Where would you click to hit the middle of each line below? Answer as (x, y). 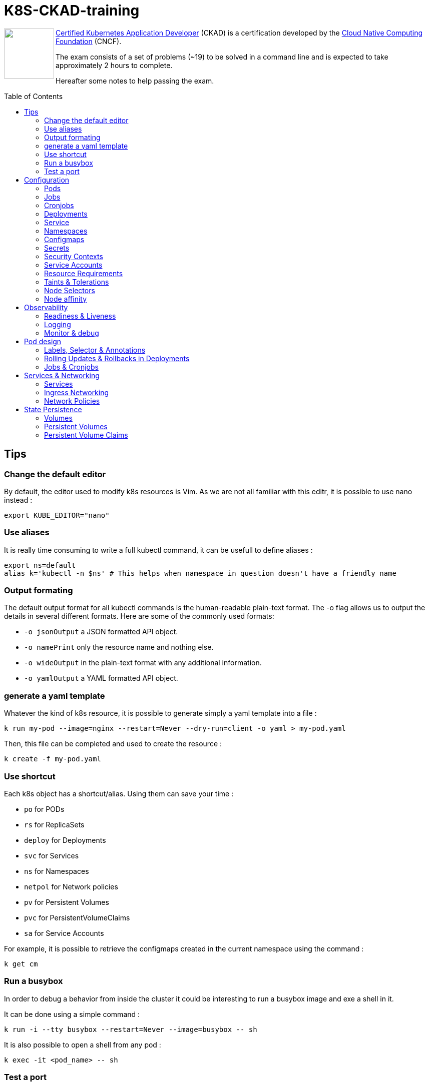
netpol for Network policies (71, 886)
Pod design (43, 341)
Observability (46, 307)
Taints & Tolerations (77, 282)
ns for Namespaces (57, 871)
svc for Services (52, 855)
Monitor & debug (72, 333)
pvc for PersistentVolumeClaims (77, 917)
